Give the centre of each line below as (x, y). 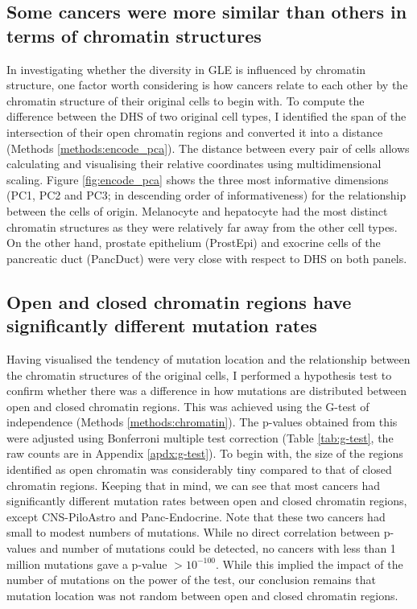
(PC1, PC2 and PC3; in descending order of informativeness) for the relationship (206, 195)
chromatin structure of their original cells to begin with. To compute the (186, 100)
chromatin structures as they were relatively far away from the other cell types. (202, 226)
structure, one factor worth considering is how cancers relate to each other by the (207, 85)
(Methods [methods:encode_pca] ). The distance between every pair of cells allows (208, 148)
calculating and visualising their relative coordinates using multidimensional (194, 164)
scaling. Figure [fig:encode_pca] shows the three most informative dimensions (198, 179)
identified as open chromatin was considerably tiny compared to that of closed (199, 469)
